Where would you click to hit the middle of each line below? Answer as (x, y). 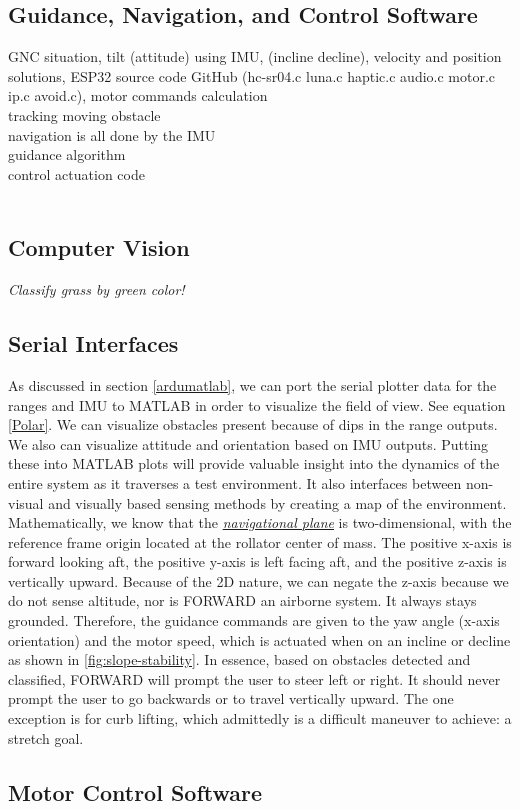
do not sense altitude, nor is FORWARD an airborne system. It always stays (242, 600)
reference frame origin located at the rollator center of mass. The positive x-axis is (260, 541)
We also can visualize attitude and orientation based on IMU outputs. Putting (248, 443)
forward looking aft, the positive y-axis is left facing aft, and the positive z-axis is (257, 561)
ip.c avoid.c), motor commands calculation (138, 95)
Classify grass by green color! (96, 289)
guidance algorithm (67, 154)
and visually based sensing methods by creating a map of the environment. (277, 502)
